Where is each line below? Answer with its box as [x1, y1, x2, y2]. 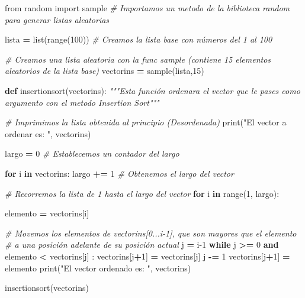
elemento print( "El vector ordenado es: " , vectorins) [5, 261, 191, 274]
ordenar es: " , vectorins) [5, 127, 91, 140]
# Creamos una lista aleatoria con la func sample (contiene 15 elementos [5, 53, 271, 65]
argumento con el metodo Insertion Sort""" [5, 96, 159, 108]
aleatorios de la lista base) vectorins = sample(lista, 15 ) [5, 64, 204, 77]
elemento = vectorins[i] [5, 207, 89, 219]
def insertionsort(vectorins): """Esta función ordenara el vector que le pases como [5, 84, 300, 96]
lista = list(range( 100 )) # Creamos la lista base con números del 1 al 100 [5, 33, 272, 46]
